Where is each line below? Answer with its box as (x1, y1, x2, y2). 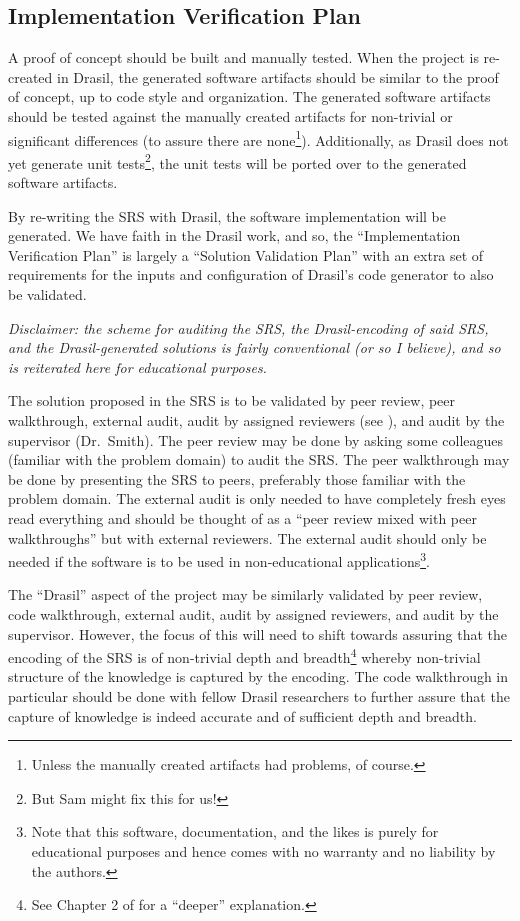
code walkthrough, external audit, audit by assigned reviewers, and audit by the (8, 604, 499, 625)
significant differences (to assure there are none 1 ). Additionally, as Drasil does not (8, 126, 509, 150)
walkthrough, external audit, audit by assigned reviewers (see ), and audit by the (8, 410, 505, 431)
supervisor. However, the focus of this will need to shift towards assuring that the (8, 623, 507, 644)
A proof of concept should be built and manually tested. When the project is (8, 47, 479, 68)
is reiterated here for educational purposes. (8, 356, 267, 377)
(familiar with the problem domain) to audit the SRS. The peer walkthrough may (8, 449, 510, 470)
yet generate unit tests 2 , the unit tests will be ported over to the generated (8, 149, 467, 173)
